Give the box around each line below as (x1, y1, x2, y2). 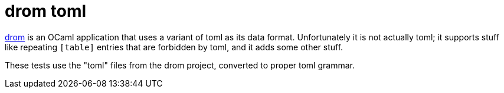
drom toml (5, 1, 87, 21)
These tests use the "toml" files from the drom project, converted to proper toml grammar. (5, 60, 355, 70)
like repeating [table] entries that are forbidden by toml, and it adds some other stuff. (5, 42, 343, 52)
